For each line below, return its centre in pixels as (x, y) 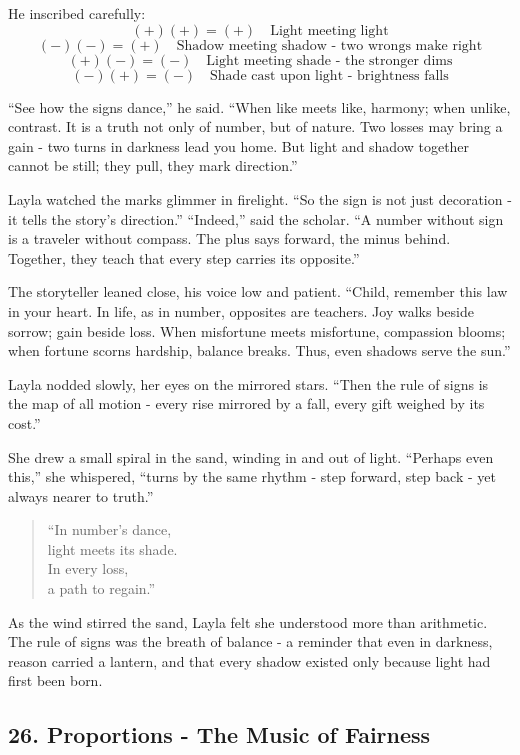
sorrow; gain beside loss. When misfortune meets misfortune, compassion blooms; (257, 330)
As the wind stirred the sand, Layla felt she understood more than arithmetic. (248, 621)
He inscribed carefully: (77, 13)
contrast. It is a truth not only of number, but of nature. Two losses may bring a (255, 126)
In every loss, (88, 568)
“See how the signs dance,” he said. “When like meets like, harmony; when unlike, (259, 106)
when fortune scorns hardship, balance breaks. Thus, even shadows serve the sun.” (259, 350)
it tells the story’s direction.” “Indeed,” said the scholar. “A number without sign (256, 218)
